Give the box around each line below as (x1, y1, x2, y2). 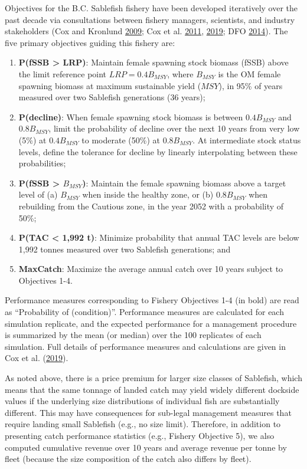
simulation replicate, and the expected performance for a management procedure (5, 317, 297, 329)
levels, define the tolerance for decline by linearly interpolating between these (18, 145, 298, 158)
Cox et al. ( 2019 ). (5, 352, 68, 364)
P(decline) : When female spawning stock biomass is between (18, 110, 243, 123)
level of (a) (18, 188, 58, 201)
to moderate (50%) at (81, 133, 160, 146)
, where (167, 67, 194, 80)
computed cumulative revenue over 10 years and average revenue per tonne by (5, 441, 287, 453)
